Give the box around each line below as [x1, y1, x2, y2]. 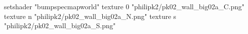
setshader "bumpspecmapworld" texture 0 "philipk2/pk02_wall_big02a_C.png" [4, 1, 245, 11]
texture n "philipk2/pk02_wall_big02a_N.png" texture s [4, 11, 176, 21]
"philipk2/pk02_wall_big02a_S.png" [4, 20, 116, 31]
